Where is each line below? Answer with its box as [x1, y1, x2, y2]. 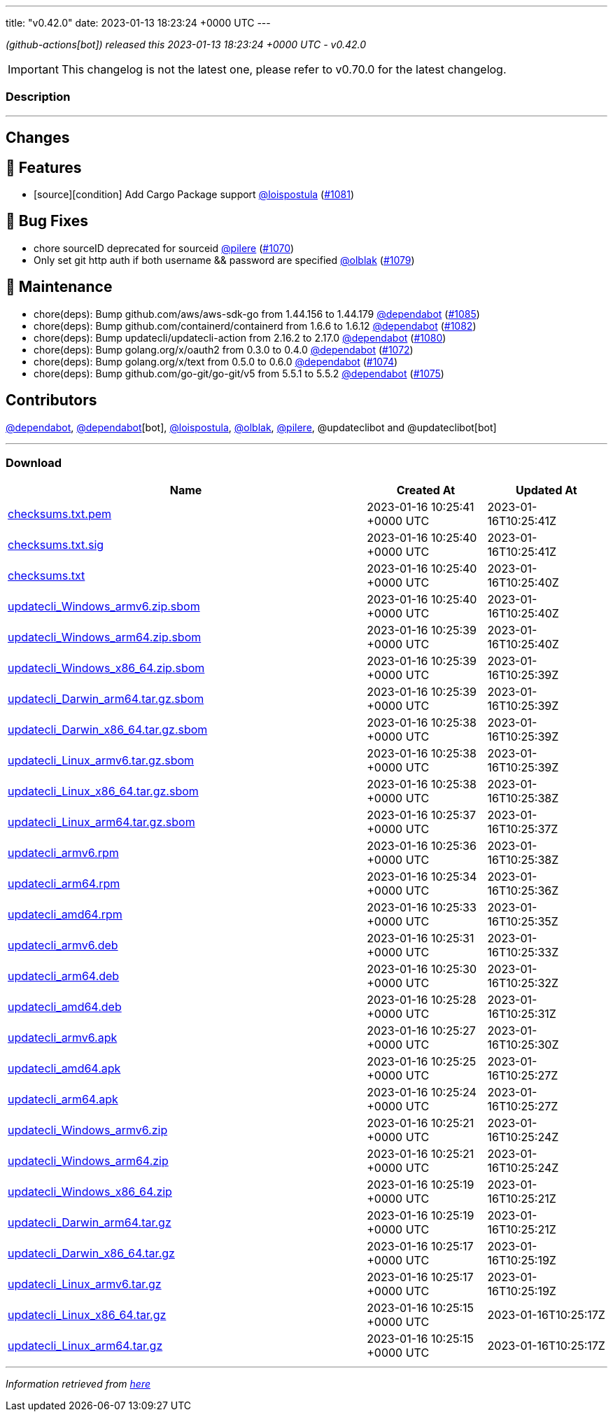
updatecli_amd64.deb [8, 1000, 122, 1014]
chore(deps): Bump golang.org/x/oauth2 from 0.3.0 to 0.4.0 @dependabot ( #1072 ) [34, 343, 414, 356]
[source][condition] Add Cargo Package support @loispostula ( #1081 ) [34, 188, 355, 201]
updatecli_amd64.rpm [8, 907, 122, 922]
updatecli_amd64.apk [8, 1061, 121, 1076]
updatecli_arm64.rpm [8, 877, 120, 891]
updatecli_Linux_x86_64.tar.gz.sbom [8, 784, 199, 799]
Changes [6, 129, 70, 147]
